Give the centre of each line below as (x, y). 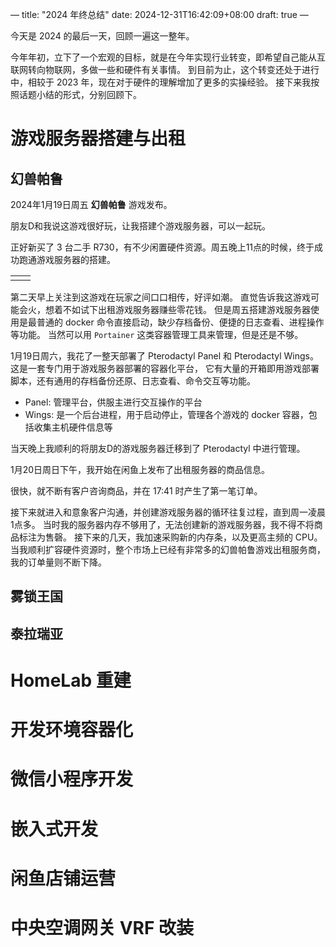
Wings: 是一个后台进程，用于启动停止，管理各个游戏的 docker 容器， (166, 414)
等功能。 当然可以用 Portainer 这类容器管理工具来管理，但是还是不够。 (157, 334)
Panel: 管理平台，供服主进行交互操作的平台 (113, 402)
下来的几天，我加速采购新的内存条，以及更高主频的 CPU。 (202, 537)
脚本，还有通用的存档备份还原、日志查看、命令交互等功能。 (133, 381)
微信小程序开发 (72, 779)
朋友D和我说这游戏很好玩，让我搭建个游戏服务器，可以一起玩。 (141, 226)
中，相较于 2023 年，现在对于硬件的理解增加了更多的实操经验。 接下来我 (161, 82)
